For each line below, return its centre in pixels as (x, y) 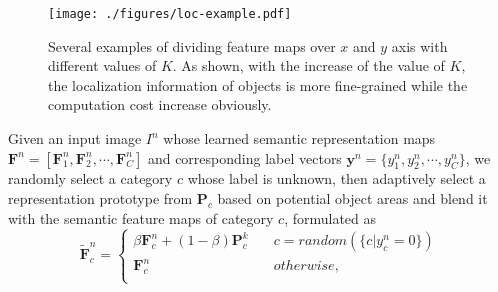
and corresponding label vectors (244, 157)
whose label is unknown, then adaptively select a (336, 178)
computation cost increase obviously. (160, 104)
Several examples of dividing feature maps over (192, 45)
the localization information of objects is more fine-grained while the (258, 84)
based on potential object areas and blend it (352, 198)
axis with (419, 45)
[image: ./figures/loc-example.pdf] (170, 14)
